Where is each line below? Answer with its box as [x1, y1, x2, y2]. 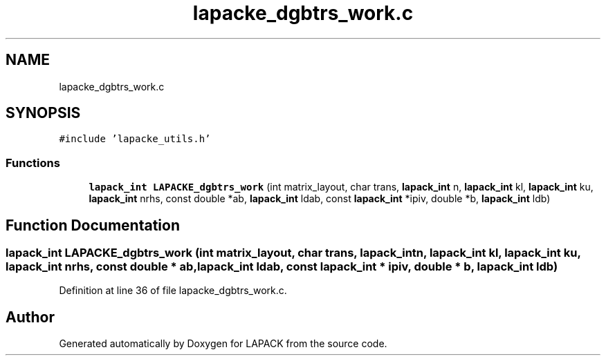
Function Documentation [6, 216, 180, 234]
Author [6, 308, 55, 326]
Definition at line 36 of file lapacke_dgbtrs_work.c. [59, 284, 287, 297]
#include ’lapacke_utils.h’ [59, 133, 211, 145]
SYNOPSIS [6, 104, 81, 122]
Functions [6, 155, 60, 170]
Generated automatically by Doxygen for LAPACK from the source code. [59, 338, 387, 350]
